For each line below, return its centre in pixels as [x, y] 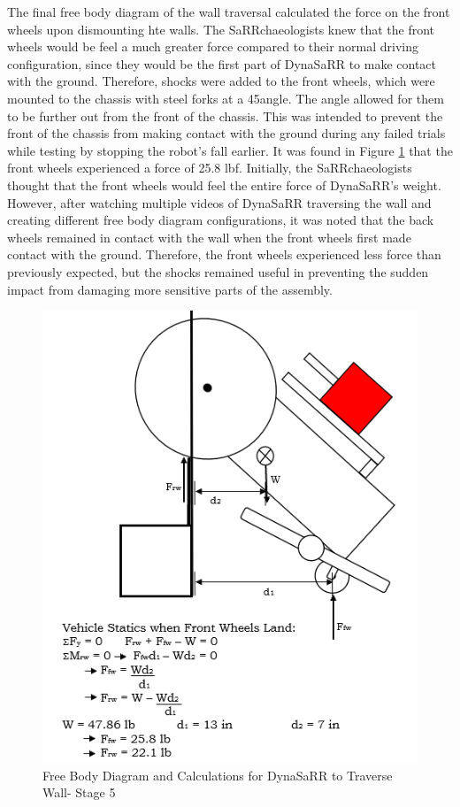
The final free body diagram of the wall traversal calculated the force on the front [229, 12]
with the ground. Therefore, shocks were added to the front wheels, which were [221, 81]
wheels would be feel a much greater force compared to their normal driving [213, 46]
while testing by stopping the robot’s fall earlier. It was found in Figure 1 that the [230, 150]
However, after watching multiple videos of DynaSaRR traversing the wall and [219, 202]
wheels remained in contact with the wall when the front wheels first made [209, 237]
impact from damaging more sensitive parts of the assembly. [170, 289]
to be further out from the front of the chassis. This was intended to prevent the [225, 115]
